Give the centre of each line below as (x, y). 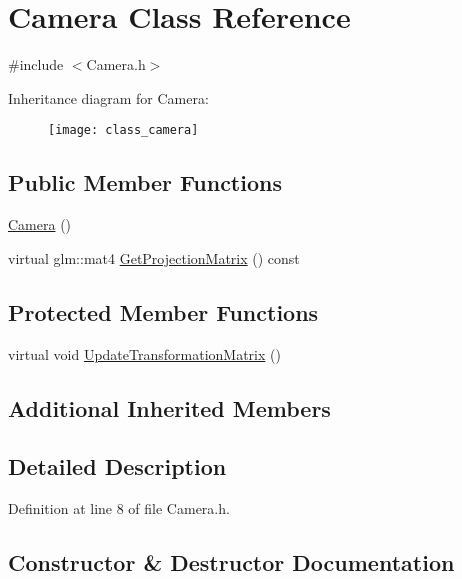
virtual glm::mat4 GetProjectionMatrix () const (154, 257)
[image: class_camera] (123, 130)
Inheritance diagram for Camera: (108, 97)
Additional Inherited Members (169, 407)
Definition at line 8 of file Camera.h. (119, 508)
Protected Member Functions (163, 311)
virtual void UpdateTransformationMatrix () (144, 353)
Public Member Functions (145, 182)
